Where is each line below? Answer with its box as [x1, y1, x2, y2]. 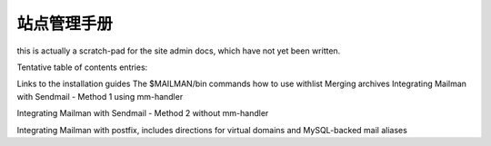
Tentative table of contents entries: [16, 62, 148, 73]
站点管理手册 [16, 14, 114, 34]
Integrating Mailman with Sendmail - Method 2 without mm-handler [16, 108, 269, 119]
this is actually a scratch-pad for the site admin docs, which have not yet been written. [16, 45, 341, 56]
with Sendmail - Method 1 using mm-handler [16, 91, 184, 102]
